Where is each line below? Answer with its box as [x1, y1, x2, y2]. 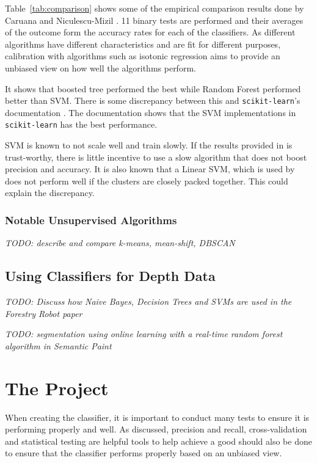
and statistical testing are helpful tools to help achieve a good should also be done [5, 434, 312, 447]
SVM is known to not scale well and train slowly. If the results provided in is [5, 139, 293, 151]
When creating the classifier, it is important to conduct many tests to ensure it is [5, 410, 310, 423]
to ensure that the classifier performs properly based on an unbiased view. [5, 447, 282, 459]
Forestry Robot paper [5, 307, 82, 319]
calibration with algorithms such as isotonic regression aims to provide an [5, 49, 280, 62]
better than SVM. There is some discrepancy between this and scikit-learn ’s [5, 94, 301, 107]
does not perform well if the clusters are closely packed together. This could [5, 174, 288, 187]
